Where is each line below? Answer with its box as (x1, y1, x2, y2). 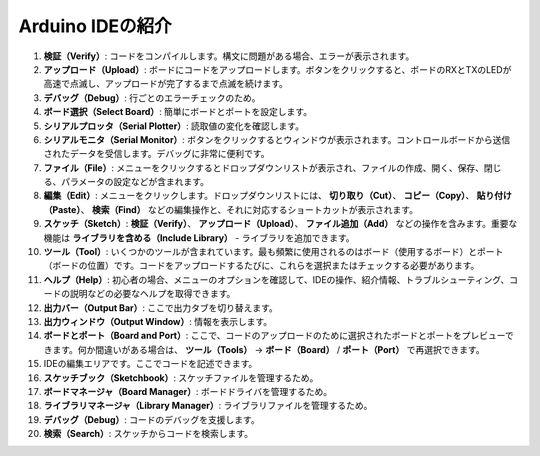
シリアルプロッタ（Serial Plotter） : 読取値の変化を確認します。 (43, 120, 305, 132)
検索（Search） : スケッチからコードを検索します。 (43, 428, 254, 440)
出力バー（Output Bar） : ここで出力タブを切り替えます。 (43, 301, 279, 314)
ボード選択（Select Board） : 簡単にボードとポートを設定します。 (43, 106, 313, 118)
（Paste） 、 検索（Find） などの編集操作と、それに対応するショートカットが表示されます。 (43, 203, 419, 215)
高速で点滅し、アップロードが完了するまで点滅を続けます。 (43, 78, 289, 90)
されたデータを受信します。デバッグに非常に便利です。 (43, 148, 270, 160)
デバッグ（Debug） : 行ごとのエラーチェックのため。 (43, 91, 261, 104)
